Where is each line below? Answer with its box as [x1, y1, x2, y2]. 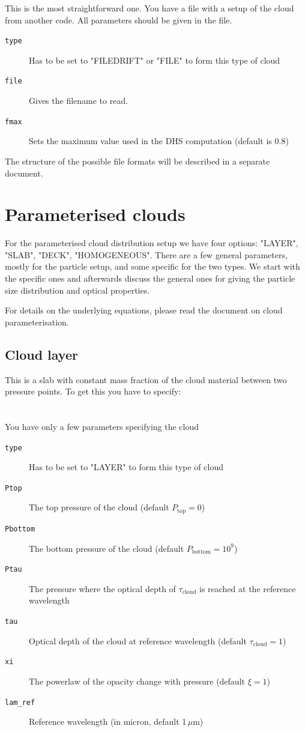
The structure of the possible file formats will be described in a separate [5, 154, 270, 167]
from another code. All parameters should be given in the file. [5, 13, 232, 26]
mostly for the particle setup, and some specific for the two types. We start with [5, 260, 300, 273]
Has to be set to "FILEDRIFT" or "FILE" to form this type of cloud [29, 53, 280, 66]
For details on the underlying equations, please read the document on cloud [5, 304, 283, 316]
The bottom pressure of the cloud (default [29, 542, 184, 554]
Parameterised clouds [5, 202, 186, 226]
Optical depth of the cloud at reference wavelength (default [29, 634, 247, 647]
